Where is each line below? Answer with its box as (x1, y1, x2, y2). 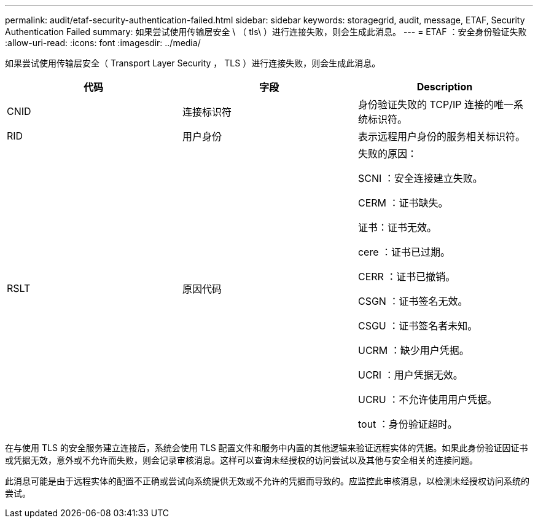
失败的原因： (357, 147, 417, 160)
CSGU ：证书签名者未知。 (357, 320, 478, 332)
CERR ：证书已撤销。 (357, 270, 456, 283)
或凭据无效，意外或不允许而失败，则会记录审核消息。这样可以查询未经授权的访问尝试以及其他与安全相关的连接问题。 (5, 455, 478, 465)
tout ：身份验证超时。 (357, 418, 458, 430)
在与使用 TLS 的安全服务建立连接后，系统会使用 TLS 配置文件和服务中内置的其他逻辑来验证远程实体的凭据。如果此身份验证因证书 (5, 442, 528, 453)
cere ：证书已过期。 (357, 246, 451, 258)
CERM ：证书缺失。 (357, 197, 448, 209)
